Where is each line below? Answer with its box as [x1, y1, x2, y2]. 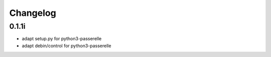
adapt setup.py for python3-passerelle [22, 36, 102, 42]
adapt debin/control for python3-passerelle [22, 43, 111, 49]
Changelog [9, 7, 56, 18]
